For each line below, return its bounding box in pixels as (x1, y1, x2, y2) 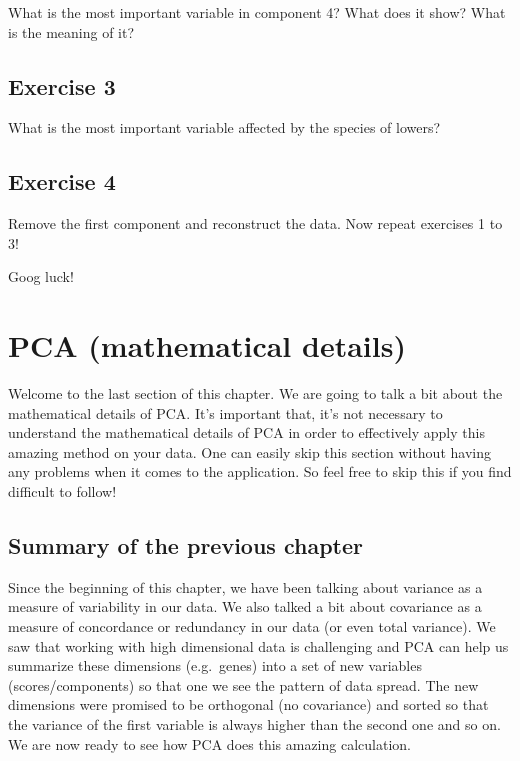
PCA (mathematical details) (8, 325, 406, 366)
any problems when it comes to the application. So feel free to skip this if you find (8, 461, 512, 482)
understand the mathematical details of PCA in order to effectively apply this (8, 422, 485, 443)
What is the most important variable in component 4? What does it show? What (8, 2, 506, 22)
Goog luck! (8, 266, 74, 287)
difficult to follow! (8, 481, 117, 502)
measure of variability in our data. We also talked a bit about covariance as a (8, 596, 482, 617)
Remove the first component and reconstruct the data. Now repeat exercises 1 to (8, 213, 503, 234)
